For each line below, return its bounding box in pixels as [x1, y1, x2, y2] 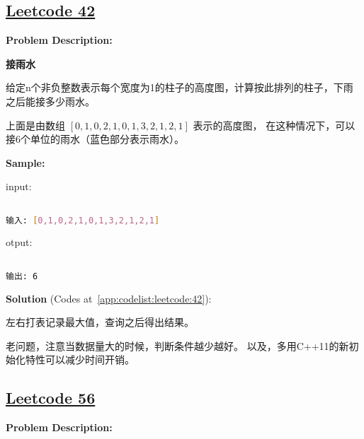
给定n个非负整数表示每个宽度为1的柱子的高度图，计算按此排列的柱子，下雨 [6, 80, 353, 95]
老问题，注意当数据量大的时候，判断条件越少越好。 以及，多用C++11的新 [6, 338, 349, 353]
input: [6, 179, 32, 194]
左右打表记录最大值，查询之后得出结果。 [6, 315, 194, 329]
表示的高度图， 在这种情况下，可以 [193, 117, 356, 132]
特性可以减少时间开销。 [25, 352, 135, 367]
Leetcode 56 [6, 387, 96, 409]
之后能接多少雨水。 [6, 93, 95, 108]
